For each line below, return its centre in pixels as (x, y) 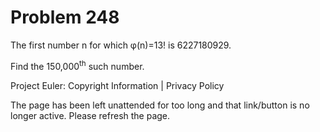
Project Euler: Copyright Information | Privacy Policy (117, 85)
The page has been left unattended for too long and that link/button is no (160, 105)
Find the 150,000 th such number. (77, 65)
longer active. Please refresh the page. (90, 115)
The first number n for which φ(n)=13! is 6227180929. (121, 45)
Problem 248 (65, 17)
